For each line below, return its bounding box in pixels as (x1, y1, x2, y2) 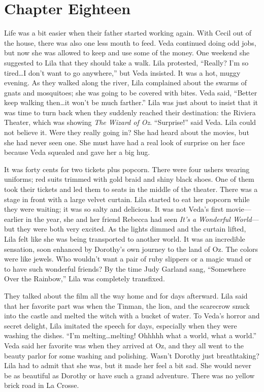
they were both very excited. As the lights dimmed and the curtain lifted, (17, 223, 246, 234)
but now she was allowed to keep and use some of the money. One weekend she (4, 47, 250, 58)
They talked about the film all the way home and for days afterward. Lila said (4, 290, 248, 301)
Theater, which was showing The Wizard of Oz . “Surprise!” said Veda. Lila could (4, 117, 256, 127)
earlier (4, 213, 24, 224)
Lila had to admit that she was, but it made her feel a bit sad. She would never (4, 360, 251, 371)
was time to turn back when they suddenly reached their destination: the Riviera (4, 107, 256, 117)
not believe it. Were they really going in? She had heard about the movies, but (4, 127, 249, 138)
